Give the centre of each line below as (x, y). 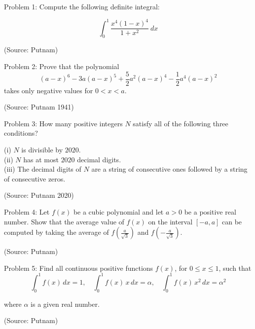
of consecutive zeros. (35, 178)
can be (232, 221)
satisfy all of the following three (181, 123)
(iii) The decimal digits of (43, 169)
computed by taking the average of (56, 232)
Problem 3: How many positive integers (63, 123)
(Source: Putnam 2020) (39, 195)
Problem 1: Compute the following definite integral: (82, 6)
